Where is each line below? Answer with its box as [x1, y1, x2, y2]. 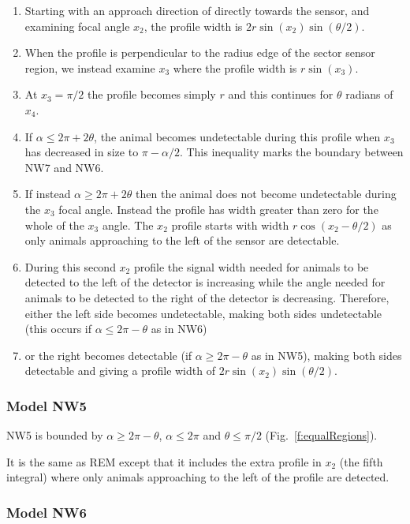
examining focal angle [24, 17, 130, 34]
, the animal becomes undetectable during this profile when [94, 128, 381, 144]
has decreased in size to [24, 144, 139, 160]
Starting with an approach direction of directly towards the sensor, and [24, 2, 370, 18]
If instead [24, 185, 71, 202]
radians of [345, 86, 393, 103]
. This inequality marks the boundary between [179, 144, 404, 160]
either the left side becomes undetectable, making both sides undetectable [24, 305, 382, 321]
